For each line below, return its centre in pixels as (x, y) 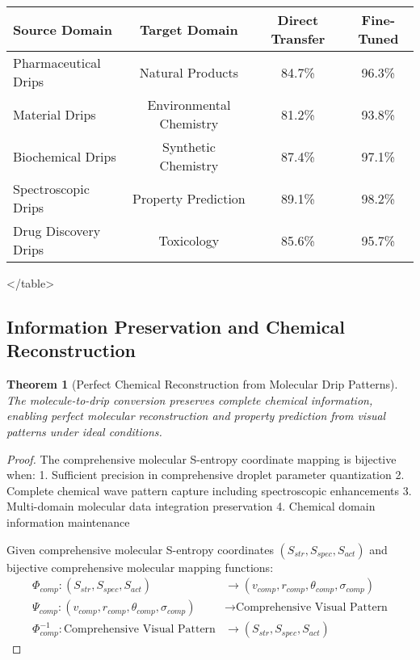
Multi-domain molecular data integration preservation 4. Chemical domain (191, 506)
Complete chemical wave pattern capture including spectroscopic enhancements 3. (209, 490)
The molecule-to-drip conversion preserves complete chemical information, (190, 399)
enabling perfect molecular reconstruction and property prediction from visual (196, 416)
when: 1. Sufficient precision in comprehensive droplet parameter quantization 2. (206, 475)
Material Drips (55, 114)
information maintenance (68, 521)
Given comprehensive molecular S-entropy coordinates (140, 549)
